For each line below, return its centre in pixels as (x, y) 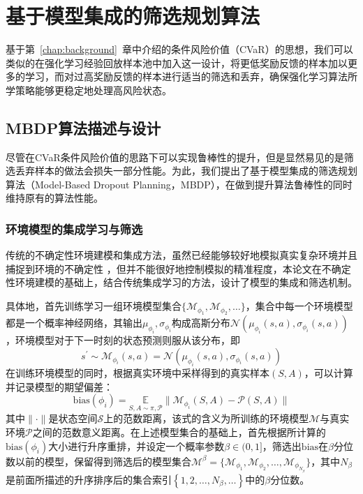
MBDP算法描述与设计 (83, 127)
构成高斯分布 (201, 323)
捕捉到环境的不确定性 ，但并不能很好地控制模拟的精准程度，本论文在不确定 (178, 268)
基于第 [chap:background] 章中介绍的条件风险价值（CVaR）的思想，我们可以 (179, 49)
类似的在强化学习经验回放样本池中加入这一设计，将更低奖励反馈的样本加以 (177, 62)
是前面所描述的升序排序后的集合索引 (89, 479)
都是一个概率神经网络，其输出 (74, 323)
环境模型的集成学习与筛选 (74, 229)
